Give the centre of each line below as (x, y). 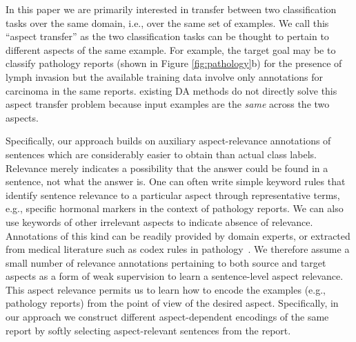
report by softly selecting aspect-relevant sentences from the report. (148, 330)
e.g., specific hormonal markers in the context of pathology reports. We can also (175, 208)
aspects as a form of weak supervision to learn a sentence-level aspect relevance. (175, 276)
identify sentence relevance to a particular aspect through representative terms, (173, 194)
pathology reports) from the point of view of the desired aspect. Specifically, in (172, 303)
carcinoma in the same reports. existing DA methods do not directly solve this (171, 90)
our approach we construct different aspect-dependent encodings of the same (167, 317)
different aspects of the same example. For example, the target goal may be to (171, 49)
